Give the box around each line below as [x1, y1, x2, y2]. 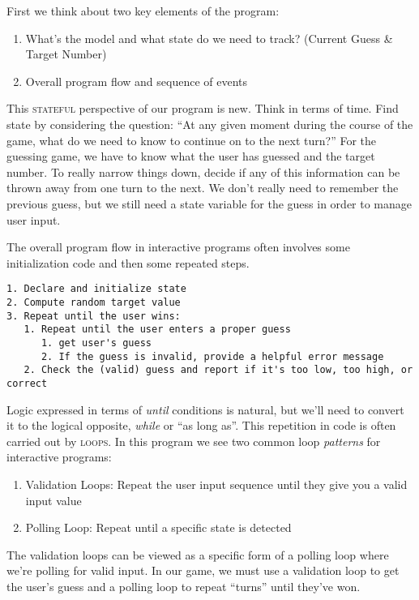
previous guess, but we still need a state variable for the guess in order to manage [6, 195, 413, 212]
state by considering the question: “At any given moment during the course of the [6, 115, 413, 132]
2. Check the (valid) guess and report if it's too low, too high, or [24, 364, 413, 376]
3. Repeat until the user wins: [6, 310, 181, 322]
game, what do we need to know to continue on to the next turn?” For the [6, 131, 377, 148]
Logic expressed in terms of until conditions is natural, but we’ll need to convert [6, 401, 404, 418]
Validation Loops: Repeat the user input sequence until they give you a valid [25, 475, 408, 492]
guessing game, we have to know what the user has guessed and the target [6, 148, 375, 165]
